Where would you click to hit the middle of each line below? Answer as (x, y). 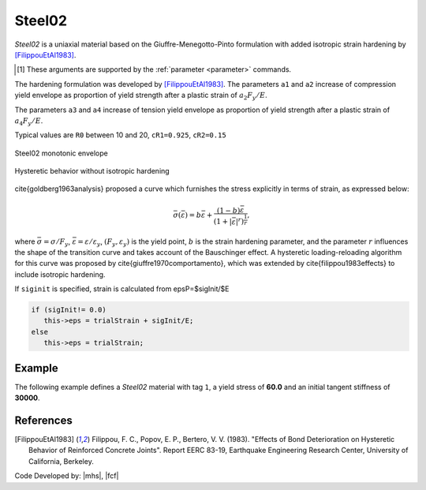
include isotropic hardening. (60, 274)
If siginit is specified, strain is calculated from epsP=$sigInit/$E (122, 289)
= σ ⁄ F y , (57, 242)
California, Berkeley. (61, 461)
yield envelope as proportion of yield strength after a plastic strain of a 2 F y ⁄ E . (141, 96)
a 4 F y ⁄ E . (29, 121)
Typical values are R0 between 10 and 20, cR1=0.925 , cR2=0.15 (120, 135)
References (43, 420)
